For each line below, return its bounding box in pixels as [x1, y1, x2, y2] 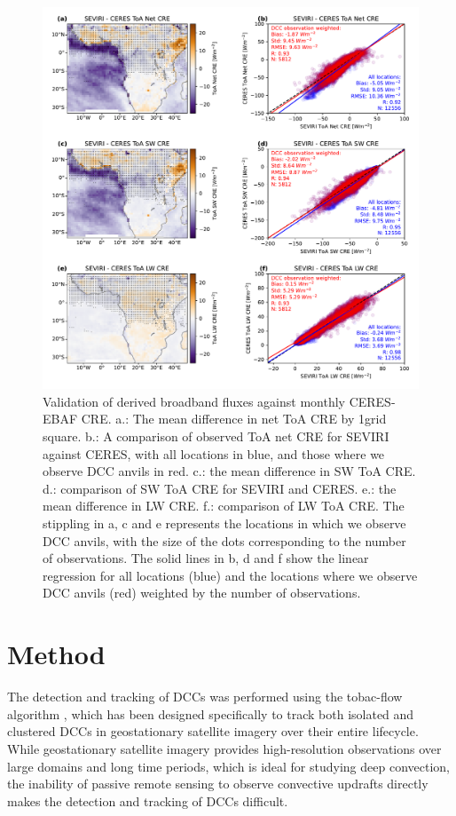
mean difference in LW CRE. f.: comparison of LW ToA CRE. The [43, 496, 405, 515]
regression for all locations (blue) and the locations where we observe [43, 566, 418, 584]
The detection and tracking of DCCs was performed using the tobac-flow [7, 687, 403, 706]
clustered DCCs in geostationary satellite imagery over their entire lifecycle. [7, 722, 419, 741]
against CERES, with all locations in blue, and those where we [43, 444, 385, 463]
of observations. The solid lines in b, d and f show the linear [43, 549, 369, 567]
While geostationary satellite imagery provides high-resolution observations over [7, 739, 442, 757]
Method [7, 636, 106, 672]
